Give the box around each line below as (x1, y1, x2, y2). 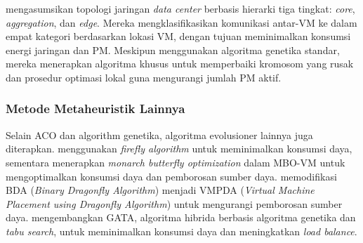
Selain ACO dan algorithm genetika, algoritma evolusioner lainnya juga (6, 127, 313, 142)
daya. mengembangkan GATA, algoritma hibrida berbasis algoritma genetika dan (6, 210, 356, 225)
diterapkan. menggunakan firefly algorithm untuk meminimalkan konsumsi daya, (6, 141, 352, 156)
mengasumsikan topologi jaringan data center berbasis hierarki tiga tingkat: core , (6, 1, 355, 15)
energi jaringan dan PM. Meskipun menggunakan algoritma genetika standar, (6, 42, 340, 57)
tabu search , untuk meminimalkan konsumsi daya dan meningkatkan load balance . (6, 223, 357, 238)
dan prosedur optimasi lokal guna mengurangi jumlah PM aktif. (6, 70, 282, 84)
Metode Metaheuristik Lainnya (6, 100, 185, 117)
